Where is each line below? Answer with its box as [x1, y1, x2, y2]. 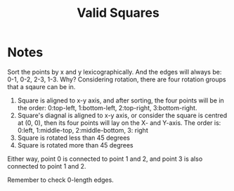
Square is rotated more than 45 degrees [17, 140, 134, 149]
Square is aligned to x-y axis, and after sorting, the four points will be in [17, 96, 225, 105]
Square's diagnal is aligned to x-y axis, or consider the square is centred [17, 111, 228, 119]
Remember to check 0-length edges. [7, 176, 114, 184]
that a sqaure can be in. [7, 82, 76, 91]
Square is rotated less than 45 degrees [17, 133, 130, 142]
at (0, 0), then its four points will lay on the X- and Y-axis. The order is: [17, 118, 221, 127]
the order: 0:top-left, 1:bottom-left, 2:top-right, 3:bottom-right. [17, 103, 197, 112]
